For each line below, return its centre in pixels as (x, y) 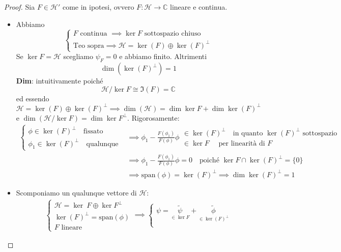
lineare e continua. (199, 7)
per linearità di (242, 143)
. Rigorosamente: (153, 117)
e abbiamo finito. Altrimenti (163, 56)
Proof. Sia (20, 7)
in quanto (248, 133)
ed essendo (33, 98)
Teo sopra (89, 46)
